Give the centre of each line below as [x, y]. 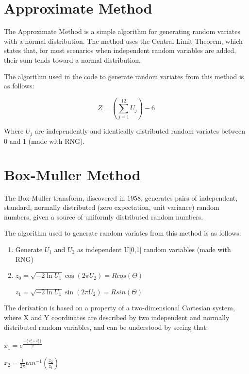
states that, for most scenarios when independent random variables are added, [120, 50]
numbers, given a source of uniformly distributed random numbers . [104, 216]
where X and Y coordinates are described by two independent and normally [117, 317]
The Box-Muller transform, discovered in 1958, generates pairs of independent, [121, 197]
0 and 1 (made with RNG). [44, 141]
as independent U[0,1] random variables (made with [154, 249]
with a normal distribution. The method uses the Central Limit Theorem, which [123, 41]
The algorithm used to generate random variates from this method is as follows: [123, 233]
